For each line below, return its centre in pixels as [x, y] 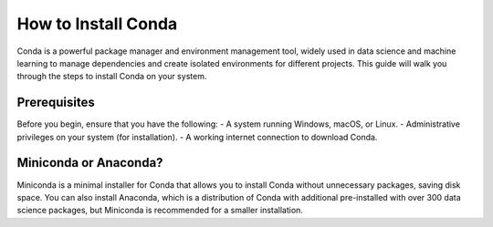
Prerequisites [56, 103]
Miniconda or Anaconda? [90, 163]
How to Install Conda [97, 24]
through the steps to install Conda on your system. [112, 77]
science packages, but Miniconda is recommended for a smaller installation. [160, 211]
